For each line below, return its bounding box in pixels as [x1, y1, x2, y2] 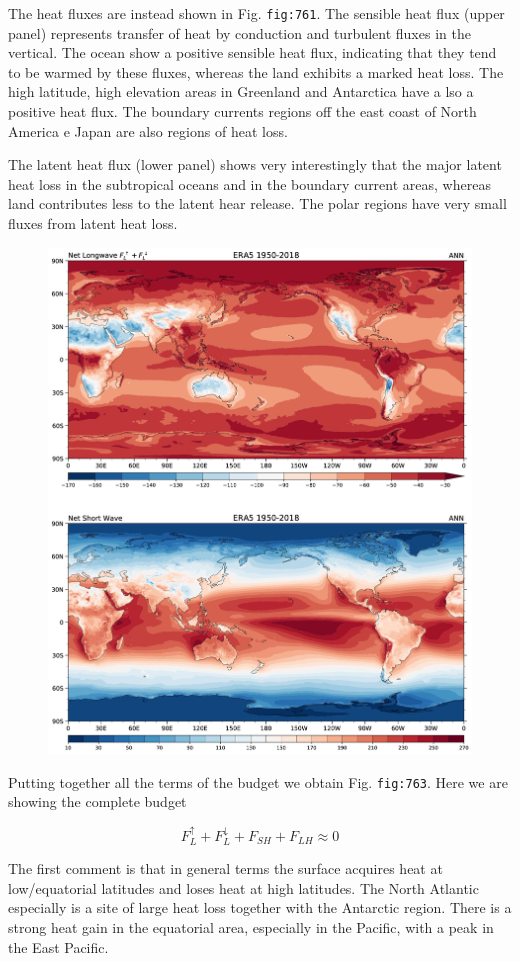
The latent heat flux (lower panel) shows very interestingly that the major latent [8, 154, 502, 175]
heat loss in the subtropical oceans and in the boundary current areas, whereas [8, 173, 491, 194]
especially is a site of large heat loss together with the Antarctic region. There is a [8, 897, 512, 918]
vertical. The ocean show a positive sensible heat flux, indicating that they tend [8, 42, 497, 63]
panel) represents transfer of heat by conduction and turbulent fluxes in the [8, 22, 471, 43]
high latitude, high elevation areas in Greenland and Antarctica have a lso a [8, 81, 474, 102]
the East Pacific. [8, 936, 109, 957]
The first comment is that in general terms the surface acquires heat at [8, 858, 443, 879]
